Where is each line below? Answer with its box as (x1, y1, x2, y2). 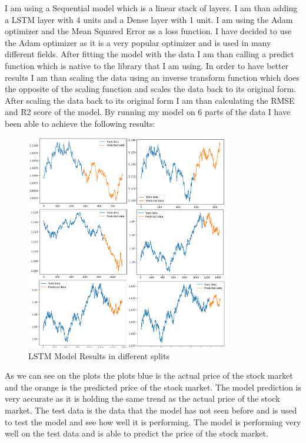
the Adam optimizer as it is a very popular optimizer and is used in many (5, 36, 271, 48)
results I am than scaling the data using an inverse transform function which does (5, 71, 300, 83)
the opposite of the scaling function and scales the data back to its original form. (5, 83, 297, 95)
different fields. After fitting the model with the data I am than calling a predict (5, 48, 294, 60)
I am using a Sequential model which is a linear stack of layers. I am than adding (5, 2, 298, 14)
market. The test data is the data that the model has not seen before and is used (5, 404, 297, 416)
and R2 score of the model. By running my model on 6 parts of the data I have (5, 106, 291, 118)
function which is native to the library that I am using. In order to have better (5, 59, 289, 71)
